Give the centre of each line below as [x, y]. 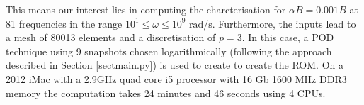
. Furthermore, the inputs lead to [284, 23]
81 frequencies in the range [64, 23]
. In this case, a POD [288, 37]
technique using [39, 51]
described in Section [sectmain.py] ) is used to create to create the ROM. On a [175, 65]
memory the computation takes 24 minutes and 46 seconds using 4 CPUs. [166, 93]
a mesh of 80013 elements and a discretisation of [111, 37]
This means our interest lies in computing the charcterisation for [146, 9]
